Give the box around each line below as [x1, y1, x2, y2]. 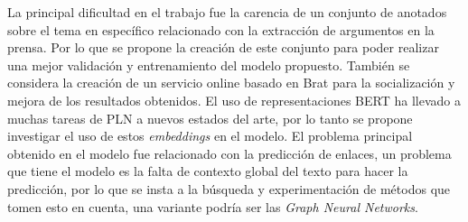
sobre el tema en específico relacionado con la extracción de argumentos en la [7, 20, 435, 39]
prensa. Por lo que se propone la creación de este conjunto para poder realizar [7, 38, 439, 57]
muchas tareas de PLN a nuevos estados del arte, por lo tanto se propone [7, 108, 413, 127]
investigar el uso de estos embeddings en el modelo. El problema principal [7, 126, 413, 145]
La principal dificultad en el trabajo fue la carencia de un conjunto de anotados [7, 3, 447, 21]
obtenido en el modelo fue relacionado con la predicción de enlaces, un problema [7, 143, 452, 162]
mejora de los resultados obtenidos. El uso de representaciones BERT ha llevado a [7, 90, 461, 109]
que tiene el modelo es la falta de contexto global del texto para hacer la [7, 162, 408, 180]
